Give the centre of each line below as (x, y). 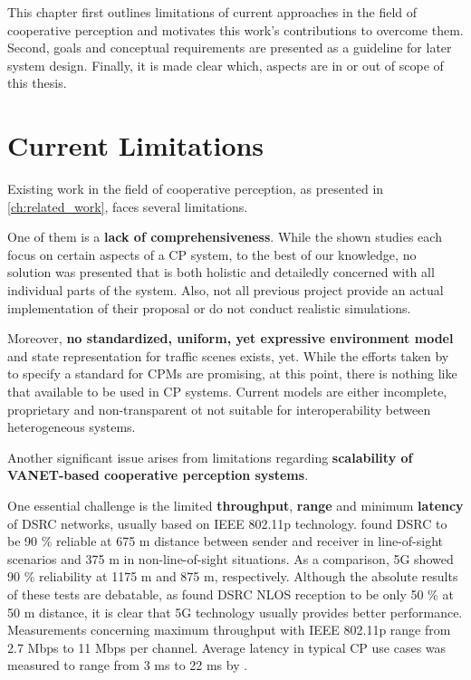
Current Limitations (136, 145)
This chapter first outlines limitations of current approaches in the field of (212, 12)
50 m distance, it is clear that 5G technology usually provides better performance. (235, 612)
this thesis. (37, 83)
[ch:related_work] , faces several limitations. (128, 206)
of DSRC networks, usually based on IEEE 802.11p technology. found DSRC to (227, 523)
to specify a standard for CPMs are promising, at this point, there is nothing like (232, 374)
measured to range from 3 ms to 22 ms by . (128, 665)
